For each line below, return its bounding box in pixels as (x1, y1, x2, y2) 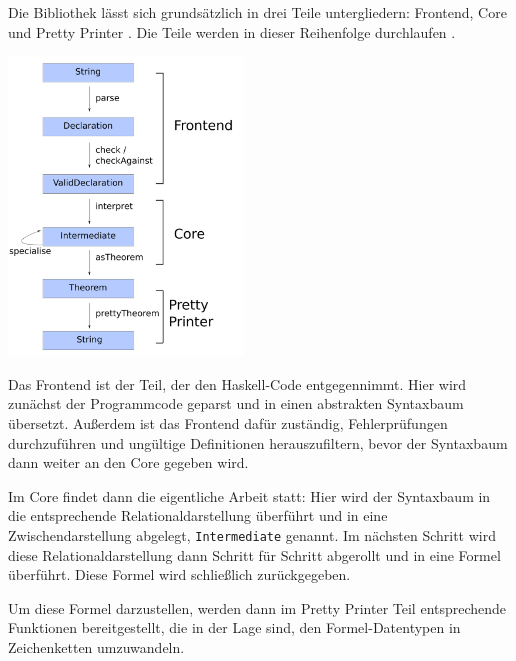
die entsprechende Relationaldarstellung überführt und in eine (8, 505, 388, 526)
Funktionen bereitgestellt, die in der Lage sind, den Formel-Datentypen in (8, 617, 461, 638)
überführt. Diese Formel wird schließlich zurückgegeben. (8, 564, 351, 585)
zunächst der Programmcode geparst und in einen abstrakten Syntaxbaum (8, 393, 464, 414)
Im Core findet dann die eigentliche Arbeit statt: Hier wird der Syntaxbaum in (8, 485, 491, 506)
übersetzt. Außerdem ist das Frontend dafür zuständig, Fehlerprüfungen (8, 412, 448, 433)
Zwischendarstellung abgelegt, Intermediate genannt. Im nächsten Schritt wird (8, 524, 496, 545)
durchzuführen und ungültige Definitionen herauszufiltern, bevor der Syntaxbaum (8, 432, 508, 453)
